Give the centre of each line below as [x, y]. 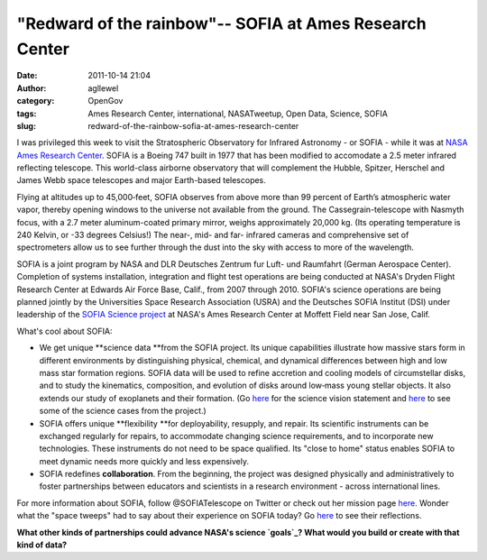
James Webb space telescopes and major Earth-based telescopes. [141, 180]
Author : [32, 88]
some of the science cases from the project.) [123, 411]
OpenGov [106, 101]
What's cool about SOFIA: [64, 331]
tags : [27, 114]
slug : [26, 125]
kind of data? [42, 545]
